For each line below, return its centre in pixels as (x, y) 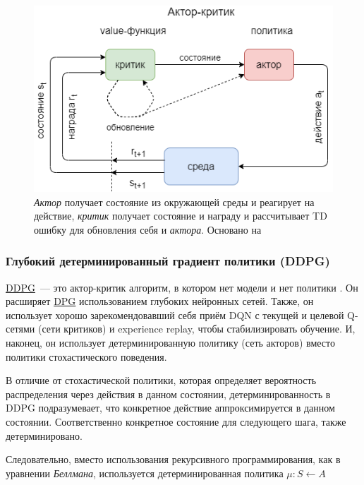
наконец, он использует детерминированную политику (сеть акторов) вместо (170, 342)
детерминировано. (44, 435)
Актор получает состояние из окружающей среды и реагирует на (174, 202)
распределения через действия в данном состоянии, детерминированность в (168, 394)
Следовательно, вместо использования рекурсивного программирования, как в (173, 459)
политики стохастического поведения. (86, 356)
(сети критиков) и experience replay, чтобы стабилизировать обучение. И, (196, 329)
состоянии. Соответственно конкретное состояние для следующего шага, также (176, 421)
